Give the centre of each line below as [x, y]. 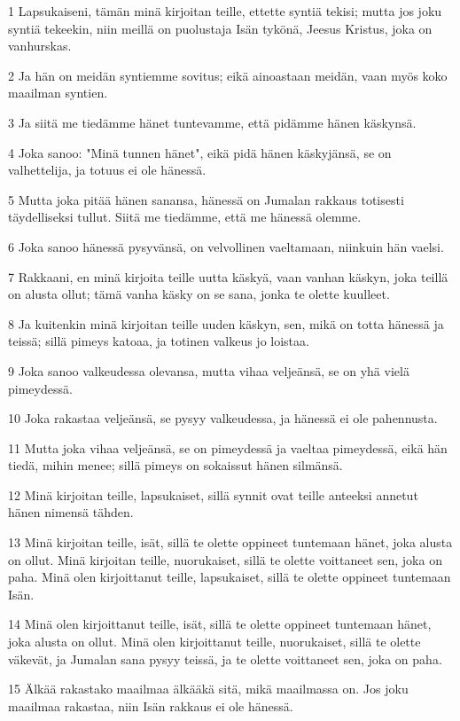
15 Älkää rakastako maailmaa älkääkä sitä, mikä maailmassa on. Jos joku [208, 689]
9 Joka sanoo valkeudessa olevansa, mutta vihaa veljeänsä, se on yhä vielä [209, 370]
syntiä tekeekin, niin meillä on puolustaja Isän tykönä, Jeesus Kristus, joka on [220, 28]
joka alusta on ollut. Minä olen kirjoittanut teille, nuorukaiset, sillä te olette [214, 642]
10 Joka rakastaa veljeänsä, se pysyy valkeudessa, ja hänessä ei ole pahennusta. [223, 418]
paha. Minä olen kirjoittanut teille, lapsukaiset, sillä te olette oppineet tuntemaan [230, 577]
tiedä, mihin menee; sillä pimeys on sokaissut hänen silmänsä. [175, 465]
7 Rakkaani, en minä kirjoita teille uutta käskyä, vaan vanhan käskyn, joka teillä [228, 276]
